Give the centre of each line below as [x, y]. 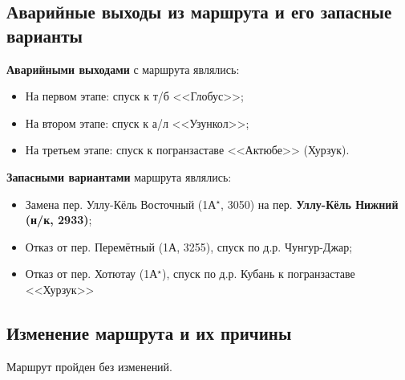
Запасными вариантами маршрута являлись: [119, 176]
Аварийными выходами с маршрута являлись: [123, 69]
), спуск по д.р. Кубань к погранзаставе [259, 274]
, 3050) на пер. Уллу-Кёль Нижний [310, 204]
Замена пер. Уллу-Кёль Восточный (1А [121, 204]
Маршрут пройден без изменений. [90, 366]
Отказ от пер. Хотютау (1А [91, 274]
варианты [45, 35]
